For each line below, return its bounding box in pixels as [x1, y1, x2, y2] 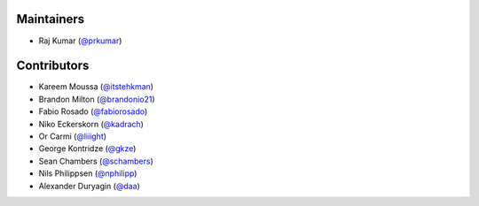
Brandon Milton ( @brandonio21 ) [38, 94, 155, 104]
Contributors [16, 58, 90, 73]
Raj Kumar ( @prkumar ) [38, 35, 122, 46]
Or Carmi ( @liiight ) [38, 131, 106, 141]
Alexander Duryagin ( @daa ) [38, 180, 141, 191]
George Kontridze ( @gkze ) [38, 143, 137, 154]
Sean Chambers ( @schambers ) [38, 156, 154, 166]
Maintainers [16, 11, 85, 27]
